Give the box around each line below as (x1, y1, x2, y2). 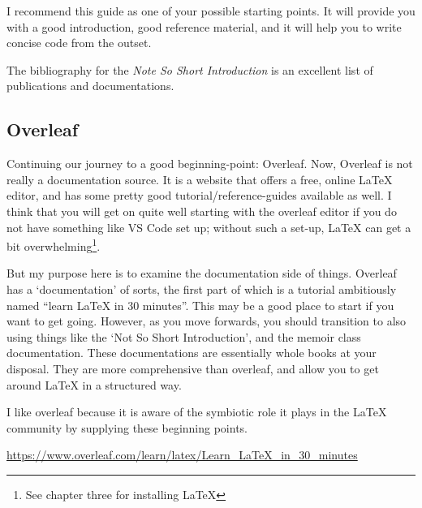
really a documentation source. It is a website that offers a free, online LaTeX (6, 170, 393, 187)
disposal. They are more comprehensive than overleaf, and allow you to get (6, 359, 379, 377)
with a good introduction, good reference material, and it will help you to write (6, 18, 402, 35)
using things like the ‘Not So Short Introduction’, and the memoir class (6, 328, 361, 345)
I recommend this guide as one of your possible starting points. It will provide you (6, 2, 416, 19)
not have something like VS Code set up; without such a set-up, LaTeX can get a (6, 218, 411, 235)
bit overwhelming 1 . (6, 235, 101, 254)
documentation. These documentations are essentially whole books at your (6, 344, 377, 361)
